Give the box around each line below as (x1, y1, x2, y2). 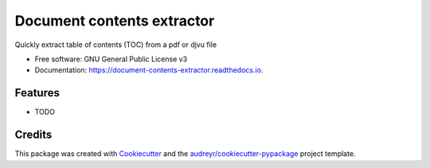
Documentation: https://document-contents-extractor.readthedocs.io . (34, 65, 264, 75)
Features (14, 86, 60, 100)
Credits (14, 128, 53, 142)
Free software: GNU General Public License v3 (34, 54, 188, 64)
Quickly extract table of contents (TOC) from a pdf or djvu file (14, 40, 217, 49)
